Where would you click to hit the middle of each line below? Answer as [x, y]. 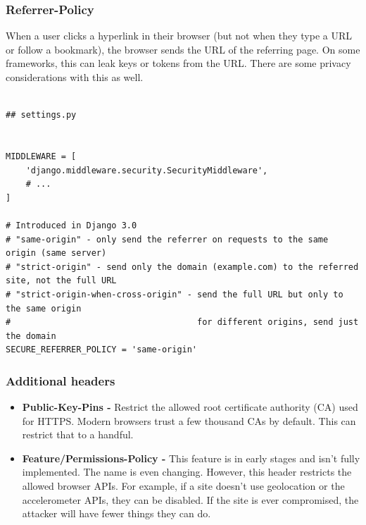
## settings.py [41, 115]
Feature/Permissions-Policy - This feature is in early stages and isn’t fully [191, 458]
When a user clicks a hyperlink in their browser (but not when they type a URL [179, 36]
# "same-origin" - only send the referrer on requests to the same [167, 239]
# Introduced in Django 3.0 [71, 225]
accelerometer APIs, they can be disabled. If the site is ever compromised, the [190, 499]
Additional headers [61, 380]
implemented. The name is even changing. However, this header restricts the [187, 472]
